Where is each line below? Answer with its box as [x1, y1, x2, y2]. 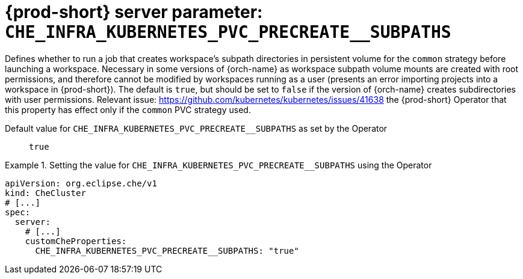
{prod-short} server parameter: [5, 2, 263, 22]
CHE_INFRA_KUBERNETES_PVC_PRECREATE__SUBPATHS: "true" [35, 245, 299, 256]
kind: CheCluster [5, 188, 86, 198]
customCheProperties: [25, 236, 127, 246]
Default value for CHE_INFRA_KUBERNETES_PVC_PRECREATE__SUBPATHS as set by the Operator [5, 123, 388, 133]
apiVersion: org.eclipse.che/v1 [5, 178, 157, 188]
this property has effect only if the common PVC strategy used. [5, 104, 251, 115]
